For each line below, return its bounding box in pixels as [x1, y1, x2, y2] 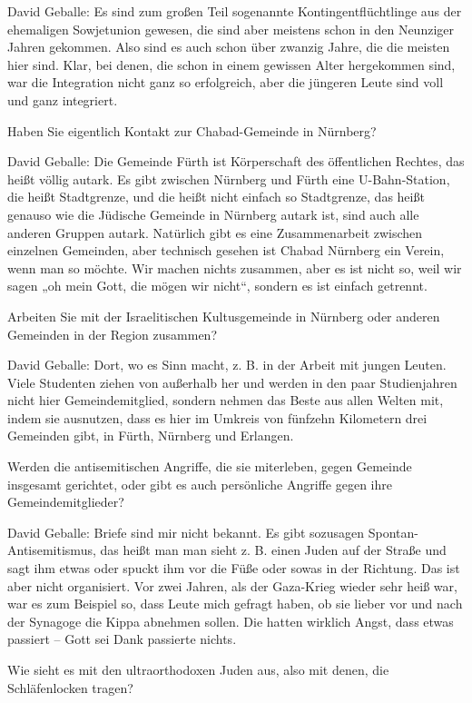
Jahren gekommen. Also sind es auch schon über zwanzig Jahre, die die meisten [7, 37, 450, 56]
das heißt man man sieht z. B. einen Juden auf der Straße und [100, 540, 447, 559]
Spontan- [368, 522, 418, 541]
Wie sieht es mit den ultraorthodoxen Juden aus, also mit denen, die [7, 660, 389, 678]
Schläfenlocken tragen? [7, 678, 133, 697]
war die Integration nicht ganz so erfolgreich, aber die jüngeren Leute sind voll [7, 73, 444, 92]
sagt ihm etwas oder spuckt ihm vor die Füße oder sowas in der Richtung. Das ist [7, 559, 460, 578]
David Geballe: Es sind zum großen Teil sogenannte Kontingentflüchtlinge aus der [7, 2, 462, 20]
